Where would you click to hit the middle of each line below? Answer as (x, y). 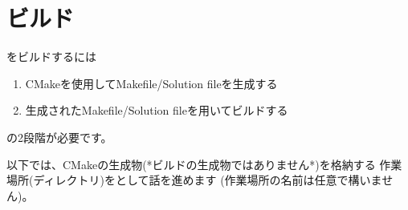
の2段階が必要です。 (59, 137)
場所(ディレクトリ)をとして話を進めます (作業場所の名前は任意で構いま (194, 180)
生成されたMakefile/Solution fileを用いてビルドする (157, 110)
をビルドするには (51, 57)
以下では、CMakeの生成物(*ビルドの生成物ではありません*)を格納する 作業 (204, 164)
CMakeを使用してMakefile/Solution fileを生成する (151, 83)
